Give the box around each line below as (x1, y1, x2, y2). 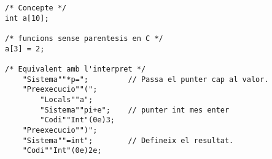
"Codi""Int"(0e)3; (40, 116, 115, 125)
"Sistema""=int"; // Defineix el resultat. (22, 136, 234, 145)
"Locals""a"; (40, 95, 93, 104)
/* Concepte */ (5, 4, 67, 12)
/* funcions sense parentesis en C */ (5, 34, 163, 43)
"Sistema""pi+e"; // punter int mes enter (40, 105, 230, 114)
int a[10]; (5, 13, 49, 23)
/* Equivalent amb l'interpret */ (5, 64, 146, 73)
